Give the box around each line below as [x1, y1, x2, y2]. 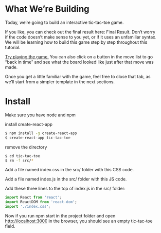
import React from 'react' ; [5, 195, 62, 200]
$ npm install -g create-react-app [5, 130, 77, 136]
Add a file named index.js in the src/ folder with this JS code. [5, 176, 127, 182]
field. [5, 223, 16, 229]
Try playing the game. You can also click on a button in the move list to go [5, 54, 153, 59]
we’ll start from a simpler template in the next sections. [5, 79, 115, 85]
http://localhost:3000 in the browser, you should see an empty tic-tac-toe [5, 218, 153, 224]
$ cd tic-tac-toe [5, 153, 40, 159]
